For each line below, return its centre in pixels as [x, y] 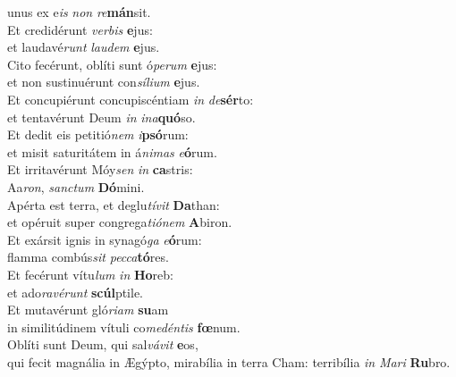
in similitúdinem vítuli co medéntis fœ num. [124, 327]
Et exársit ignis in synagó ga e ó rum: [105, 239]
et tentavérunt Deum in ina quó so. [101, 117]
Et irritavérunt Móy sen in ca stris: [100, 169]
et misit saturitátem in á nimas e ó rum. [112, 151]
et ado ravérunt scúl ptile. [76, 292]
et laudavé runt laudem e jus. [84, 47]
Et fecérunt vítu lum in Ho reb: [90, 274]
